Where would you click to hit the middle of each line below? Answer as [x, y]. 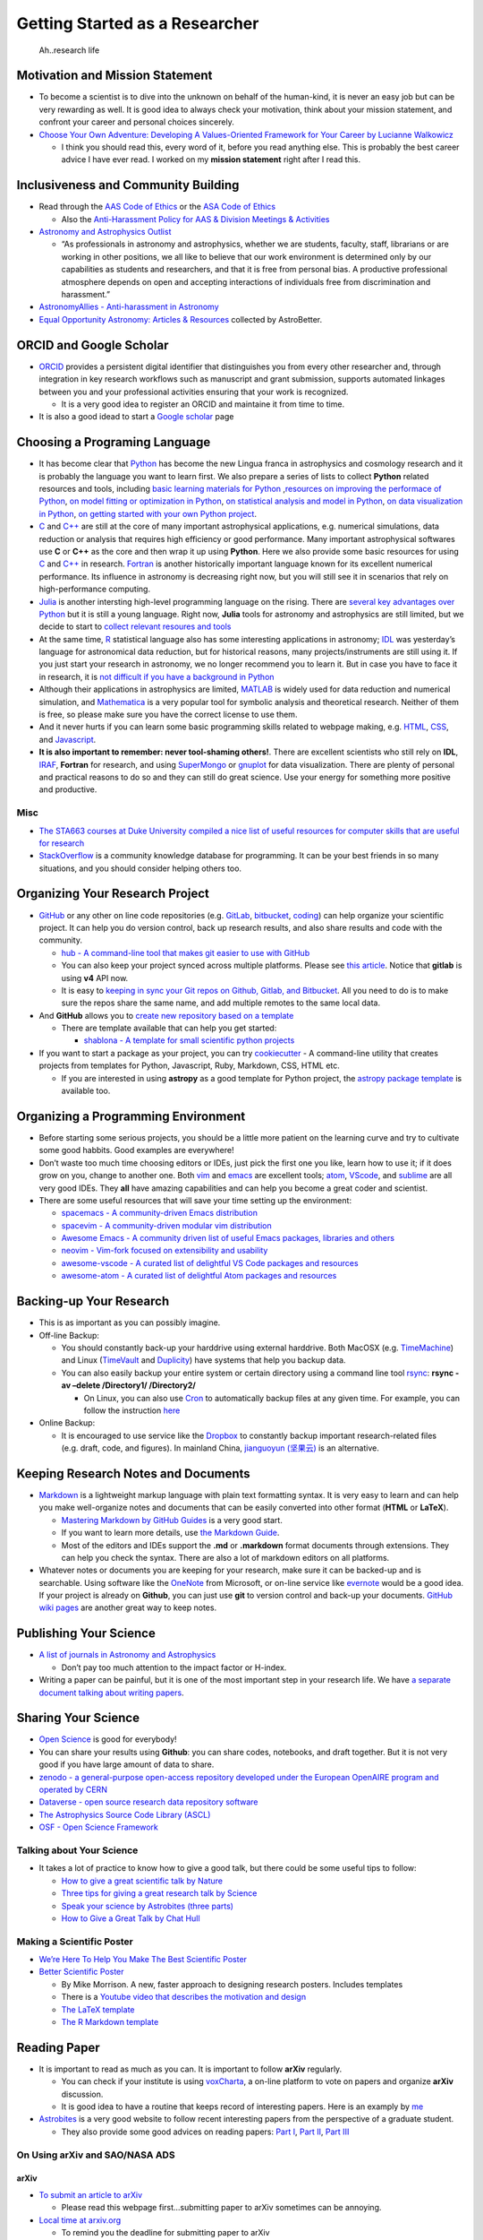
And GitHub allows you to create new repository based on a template [166, 1015]
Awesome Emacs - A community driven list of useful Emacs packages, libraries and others [228, 1238]
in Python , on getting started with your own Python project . [148, 513]
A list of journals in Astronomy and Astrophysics [127, 1655]
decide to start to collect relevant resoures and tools [135, 626]
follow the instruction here [132, 1410]
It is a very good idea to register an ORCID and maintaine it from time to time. [203, 404]
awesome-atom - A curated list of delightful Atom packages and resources [199, 1276]
